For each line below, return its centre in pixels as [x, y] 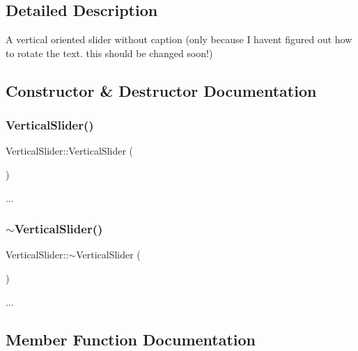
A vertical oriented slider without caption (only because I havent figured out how [179, 39]
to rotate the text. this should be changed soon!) [109, 53]
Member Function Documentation [131, 339]
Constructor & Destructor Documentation [161, 90]
